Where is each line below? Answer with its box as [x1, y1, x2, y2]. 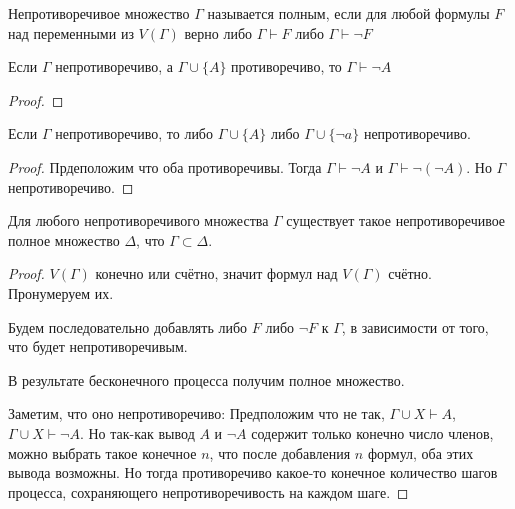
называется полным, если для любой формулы [207, 3, 490, 23]
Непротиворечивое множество [8, 3, 190, 23]
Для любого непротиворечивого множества [8, 210, 269, 231]
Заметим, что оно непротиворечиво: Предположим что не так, [8, 403, 385, 424]
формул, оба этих [367, 442, 474, 463]
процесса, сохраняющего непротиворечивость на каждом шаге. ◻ [8, 481, 409, 502]
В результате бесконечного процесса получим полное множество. [8, 369, 405, 390]
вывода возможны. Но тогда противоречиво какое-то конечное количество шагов [8, 462, 498, 483]
